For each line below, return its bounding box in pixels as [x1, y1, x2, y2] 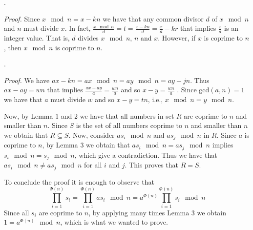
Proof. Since [4, 13, 40, 23]
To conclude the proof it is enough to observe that [4, 176, 154, 187]
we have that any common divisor [103, 13, 204, 23]
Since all [4, 207, 29, 217]
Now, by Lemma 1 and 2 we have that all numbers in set [4, 110, 174, 121]
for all [84, 160, 102, 170]
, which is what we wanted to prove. [60, 217, 168, 227]
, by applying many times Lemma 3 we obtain [88, 207, 227, 217]
